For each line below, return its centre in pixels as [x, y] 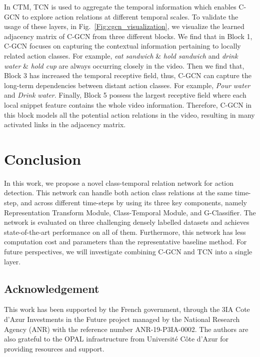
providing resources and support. [54, 348]
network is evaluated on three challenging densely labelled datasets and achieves [127, 222]
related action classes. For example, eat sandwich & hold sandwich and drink [121, 55]
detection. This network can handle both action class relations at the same [118, 193]
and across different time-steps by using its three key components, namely [134, 203]
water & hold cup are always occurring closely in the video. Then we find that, [124, 65]
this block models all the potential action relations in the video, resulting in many [129, 114]
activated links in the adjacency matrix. [65, 124]
